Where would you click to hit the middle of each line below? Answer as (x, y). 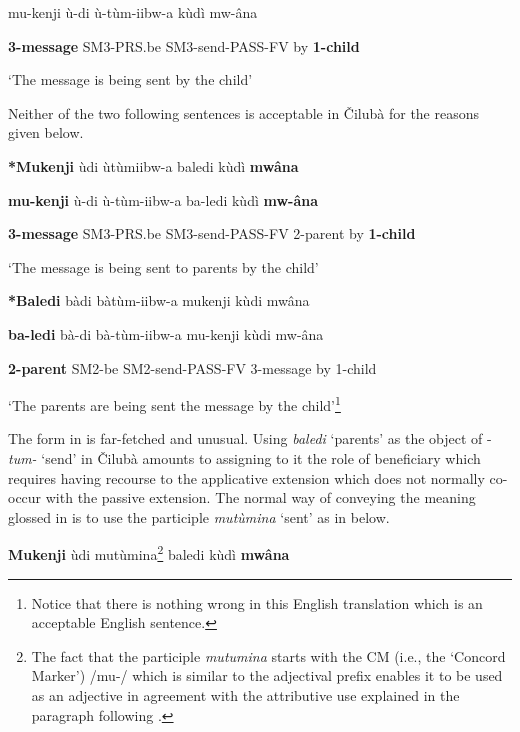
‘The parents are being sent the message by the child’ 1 (174, 403)
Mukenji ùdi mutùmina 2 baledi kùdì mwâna (149, 552)
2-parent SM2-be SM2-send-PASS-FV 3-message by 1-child (192, 367)
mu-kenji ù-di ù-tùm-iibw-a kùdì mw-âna (133, 12)
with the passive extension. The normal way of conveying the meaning (260, 497)
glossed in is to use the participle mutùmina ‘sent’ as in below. (199, 516)
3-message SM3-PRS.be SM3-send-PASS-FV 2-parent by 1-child (212, 233)
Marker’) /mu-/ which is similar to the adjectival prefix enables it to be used (267, 675)
